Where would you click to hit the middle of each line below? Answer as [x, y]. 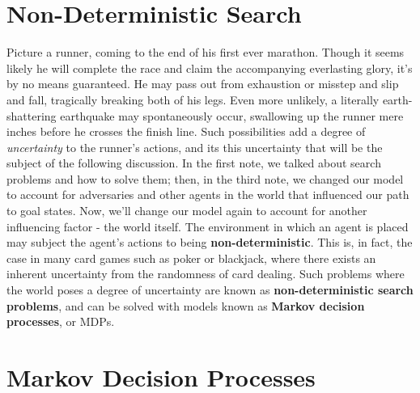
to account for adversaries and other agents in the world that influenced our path [208, 194]
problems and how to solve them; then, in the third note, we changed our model [205, 178]
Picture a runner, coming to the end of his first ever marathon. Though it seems [206, 52]
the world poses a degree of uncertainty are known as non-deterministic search [210, 290]
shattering [32, 115]
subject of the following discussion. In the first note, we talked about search [194, 163]
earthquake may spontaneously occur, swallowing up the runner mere [232, 115]
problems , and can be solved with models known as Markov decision [186, 305]
